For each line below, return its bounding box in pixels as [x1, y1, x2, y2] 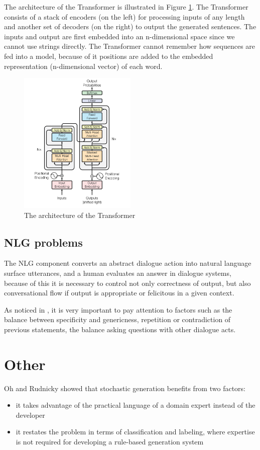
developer [16, 409, 45, 420]
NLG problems [4, 234, 83, 250]
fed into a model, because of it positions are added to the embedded [4, 50, 213, 61]
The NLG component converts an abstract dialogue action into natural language [4, 258, 251, 268]
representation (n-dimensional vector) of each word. [4, 60, 163, 71]
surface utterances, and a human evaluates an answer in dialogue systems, [4, 268, 231, 278]
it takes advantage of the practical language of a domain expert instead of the [16, 400, 255, 410]
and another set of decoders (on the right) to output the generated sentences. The [4, 21, 256, 32]
